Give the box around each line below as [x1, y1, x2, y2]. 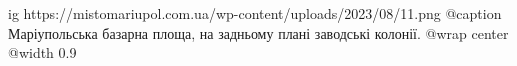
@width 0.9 [8, 42, 77, 63]
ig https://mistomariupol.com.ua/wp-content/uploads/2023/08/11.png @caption [8, 3, 502, 23]
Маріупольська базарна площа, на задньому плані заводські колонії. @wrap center [8, 22, 509, 43]
